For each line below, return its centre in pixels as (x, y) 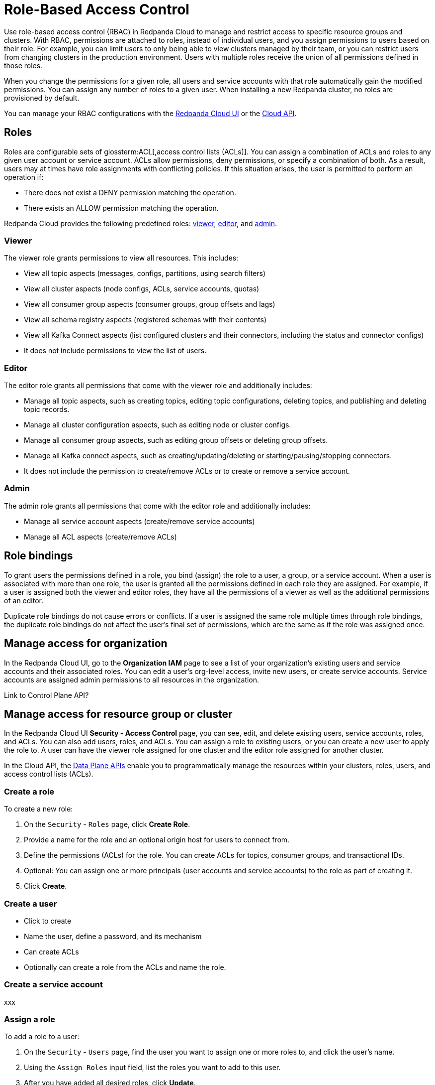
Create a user (31, 903)
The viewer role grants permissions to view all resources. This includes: (121, 258)
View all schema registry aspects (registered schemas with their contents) (145, 320)
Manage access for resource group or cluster (118, 714)
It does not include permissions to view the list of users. (115, 351)
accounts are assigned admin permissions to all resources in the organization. (131, 679)
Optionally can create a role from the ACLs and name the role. (125, 967)
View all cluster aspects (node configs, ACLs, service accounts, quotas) (142, 289)
